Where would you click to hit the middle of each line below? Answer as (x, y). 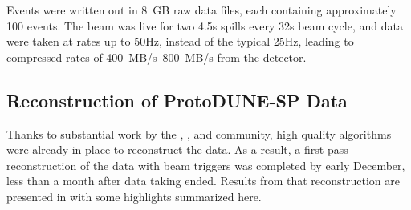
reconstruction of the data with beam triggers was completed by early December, (206, 165)
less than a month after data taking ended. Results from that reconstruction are (203, 181)
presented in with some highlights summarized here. (134, 196)
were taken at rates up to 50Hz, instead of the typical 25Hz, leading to (180, 41)
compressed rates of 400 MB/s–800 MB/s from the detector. (157, 57)
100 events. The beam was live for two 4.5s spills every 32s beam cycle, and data (205, 25)
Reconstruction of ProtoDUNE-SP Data (177, 100)
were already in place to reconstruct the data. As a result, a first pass (177, 149)
